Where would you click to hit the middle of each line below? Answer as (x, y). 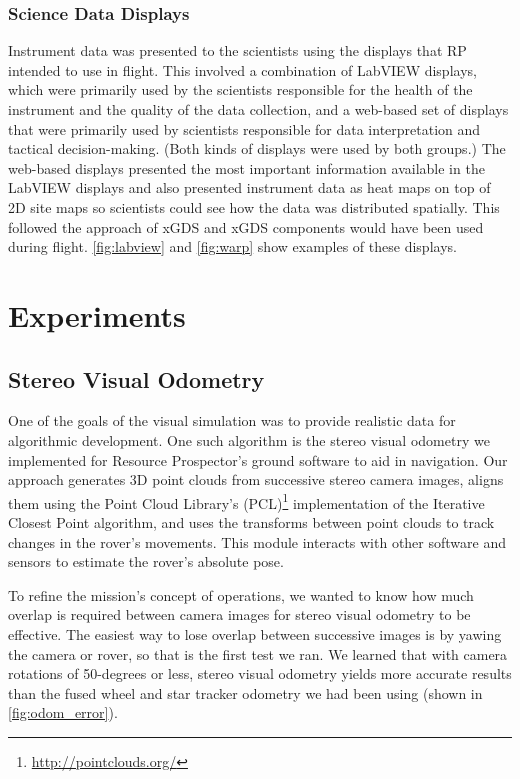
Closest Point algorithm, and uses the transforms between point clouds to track (251, 521)
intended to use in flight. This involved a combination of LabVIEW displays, (242, 69)
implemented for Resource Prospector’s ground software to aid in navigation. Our (258, 459)
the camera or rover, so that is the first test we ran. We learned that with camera (258, 653)
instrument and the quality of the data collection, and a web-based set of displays (258, 109)
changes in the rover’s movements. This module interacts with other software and (257, 541)
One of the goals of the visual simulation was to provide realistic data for (232, 420)
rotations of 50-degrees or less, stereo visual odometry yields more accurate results (260, 673)
